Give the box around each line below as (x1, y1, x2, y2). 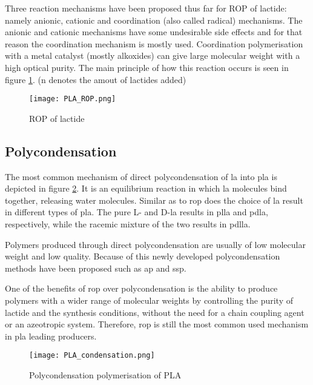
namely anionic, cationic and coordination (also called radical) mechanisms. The (5, 13, 303, 26)
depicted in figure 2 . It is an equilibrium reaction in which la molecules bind (5, 182, 287, 195)
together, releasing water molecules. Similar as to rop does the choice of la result (5, 193, 303, 206)
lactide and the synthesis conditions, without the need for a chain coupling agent (5, 306, 305, 318)
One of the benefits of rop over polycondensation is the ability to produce (5, 282, 278, 295)
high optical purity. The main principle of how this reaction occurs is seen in (5, 61, 289, 73)
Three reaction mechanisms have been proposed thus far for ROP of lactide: (5, 2, 287, 14)
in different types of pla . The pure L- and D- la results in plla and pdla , (5, 206, 268, 218)
